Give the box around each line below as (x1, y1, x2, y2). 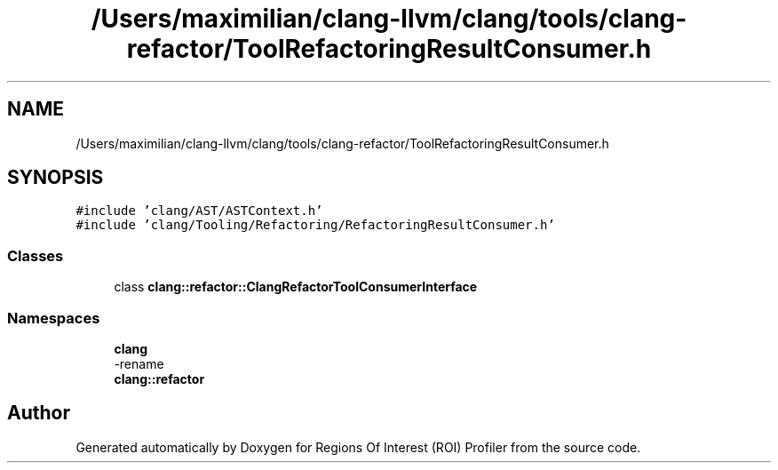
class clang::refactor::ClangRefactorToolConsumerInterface (114, 279, 478, 295)
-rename (114, 355, 164, 371)
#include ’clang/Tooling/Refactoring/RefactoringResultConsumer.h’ (75, 218, 555, 233)
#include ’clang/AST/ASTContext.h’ (75, 203, 323, 219)
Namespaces (7, 308, 100, 327)
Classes (7, 246, 64, 265)
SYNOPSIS (7, 166, 104, 189)
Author (7, 402, 70, 425)
